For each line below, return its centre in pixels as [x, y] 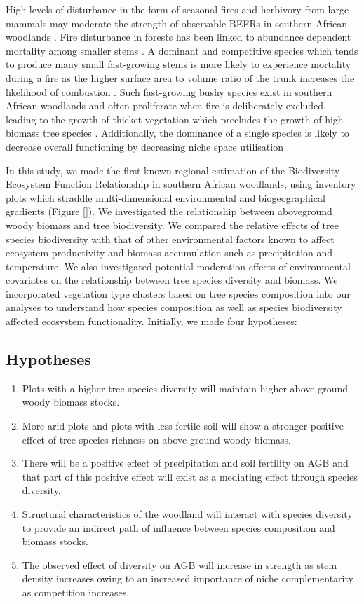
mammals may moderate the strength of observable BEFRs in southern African [177, 23]
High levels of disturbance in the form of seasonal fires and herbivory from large [177, 9]
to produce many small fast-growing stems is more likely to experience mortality [178, 64]
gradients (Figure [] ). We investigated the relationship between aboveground [169, 211]
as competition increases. [76, 592]
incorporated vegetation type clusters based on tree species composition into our [178, 293]
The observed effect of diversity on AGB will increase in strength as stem [180, 564]
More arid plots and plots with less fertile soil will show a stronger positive [183, 426]
